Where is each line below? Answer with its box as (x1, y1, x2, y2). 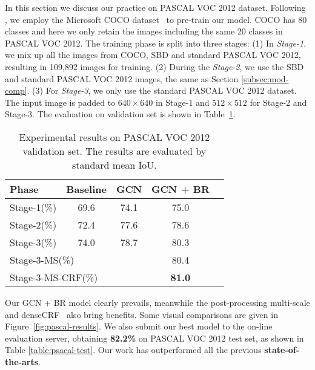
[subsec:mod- (240, 72, 289, 85)
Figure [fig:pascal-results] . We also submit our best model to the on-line (5, 320, 273, 333)
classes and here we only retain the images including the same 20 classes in (5, 25, 283, 37)
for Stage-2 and (250, 96, 307, 108)
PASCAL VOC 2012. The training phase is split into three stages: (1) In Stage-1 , (5, 36, 307, 49)
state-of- (264, 343, 300, 356)
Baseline (66, 181, 107, 196)
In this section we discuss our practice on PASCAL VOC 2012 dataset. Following (5, 1, 306, 13)
